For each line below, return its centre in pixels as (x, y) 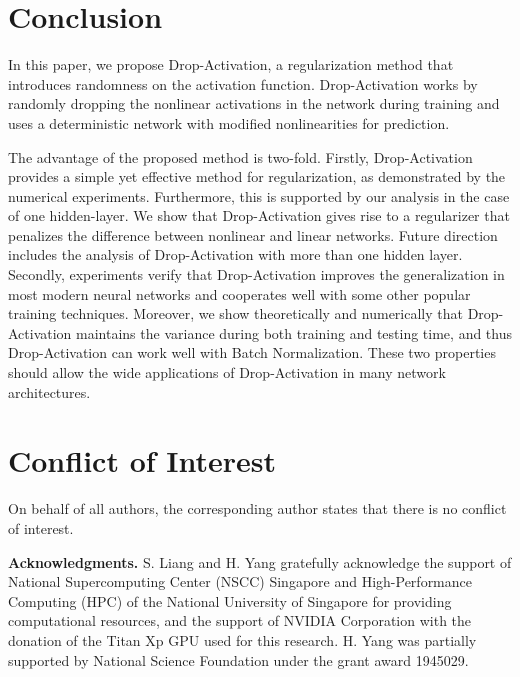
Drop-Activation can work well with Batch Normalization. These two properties (252, 352)
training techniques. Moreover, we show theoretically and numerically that (235, 313)
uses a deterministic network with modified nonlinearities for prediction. (229, 122)
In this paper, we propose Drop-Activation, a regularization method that (231, 64)
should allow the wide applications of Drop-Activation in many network (227, 372)
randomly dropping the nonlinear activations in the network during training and (254, 103)
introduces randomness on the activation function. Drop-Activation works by (243, 83)
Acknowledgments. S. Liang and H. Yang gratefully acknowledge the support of (260, 561)
